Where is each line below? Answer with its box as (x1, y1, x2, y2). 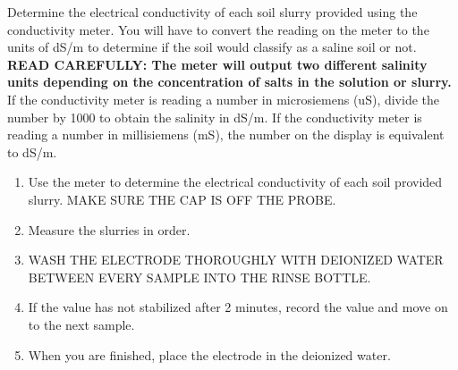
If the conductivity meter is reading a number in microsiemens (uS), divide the (7, 89, 439, 108)
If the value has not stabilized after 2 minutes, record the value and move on (28, 298, 448, 316)
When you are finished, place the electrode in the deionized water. (28, 345, 391, 364)
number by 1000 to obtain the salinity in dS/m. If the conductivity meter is (7, 107, 422, 126)
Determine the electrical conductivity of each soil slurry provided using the (7, 3, 418, 21)
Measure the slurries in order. (28, 220, 191, 239)
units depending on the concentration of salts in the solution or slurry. (7, 72, 452, 91)
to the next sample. (28, 315, 135, 333)
